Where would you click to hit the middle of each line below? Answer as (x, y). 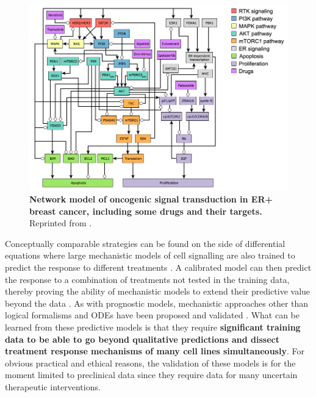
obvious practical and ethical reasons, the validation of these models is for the (150, 363)
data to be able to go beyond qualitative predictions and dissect (142, 339)
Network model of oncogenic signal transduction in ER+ (151, 199)
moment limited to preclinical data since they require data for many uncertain (151, 375)
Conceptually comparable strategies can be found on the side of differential (145, 243)
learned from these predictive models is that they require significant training (153, 327)
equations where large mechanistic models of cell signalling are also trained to (150, 255)
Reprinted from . (61, 223)
